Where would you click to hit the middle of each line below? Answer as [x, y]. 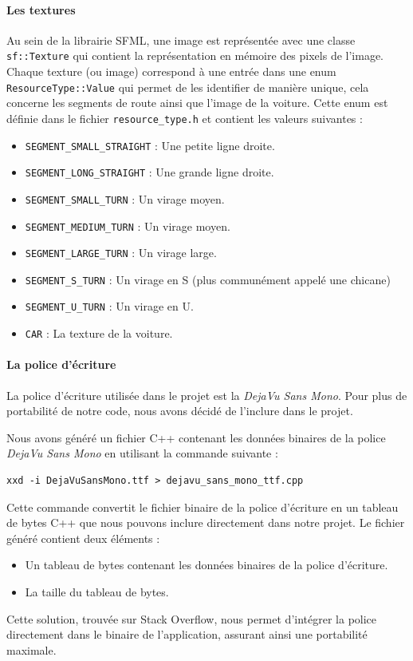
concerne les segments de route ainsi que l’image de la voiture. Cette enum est [197, 103]
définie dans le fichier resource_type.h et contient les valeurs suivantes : [185, 118]
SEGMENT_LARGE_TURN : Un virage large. [121, 253]
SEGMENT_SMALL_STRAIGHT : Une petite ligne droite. [150, 145]
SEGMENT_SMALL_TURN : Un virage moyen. [125, 198]
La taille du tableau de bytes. [97, 591]
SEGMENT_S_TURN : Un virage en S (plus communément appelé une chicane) [208, 279]
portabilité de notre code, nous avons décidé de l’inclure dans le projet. [180, 411]
